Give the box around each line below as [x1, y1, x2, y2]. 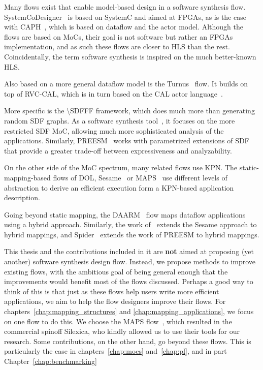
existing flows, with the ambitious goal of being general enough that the [4, 266, 228, 276]
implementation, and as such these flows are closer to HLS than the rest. [4, 41, 230, 52]
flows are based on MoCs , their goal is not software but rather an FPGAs [4, 31, 233, 42]
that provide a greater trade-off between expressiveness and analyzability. [4, 145, 232, 156]
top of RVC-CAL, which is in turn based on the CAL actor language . [4, 88, 223, 99]
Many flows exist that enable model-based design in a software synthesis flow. [4, 2, 246, 12]
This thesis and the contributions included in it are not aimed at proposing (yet [4, 246, 254, 257]
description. [4, 192, 40, 203]
